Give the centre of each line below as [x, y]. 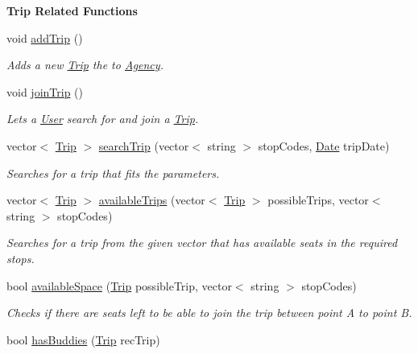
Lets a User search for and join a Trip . [103, 119]
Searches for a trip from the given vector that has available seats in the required [202, 243]
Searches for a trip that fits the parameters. [113, 173]
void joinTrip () [45, 91]
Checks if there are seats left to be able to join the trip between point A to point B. [209, 313]
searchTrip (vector [144, 145]
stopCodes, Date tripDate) [324, 145]
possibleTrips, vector [318, 200]
